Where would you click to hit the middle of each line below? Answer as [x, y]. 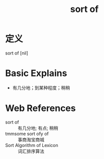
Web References [41, 108]
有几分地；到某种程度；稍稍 [41, 87]
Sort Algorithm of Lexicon [32, 145]
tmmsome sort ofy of [27, 133]
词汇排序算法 [31, 151]
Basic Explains [36, 73]
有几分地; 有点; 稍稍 [38, 128]
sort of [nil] [17, 53]
